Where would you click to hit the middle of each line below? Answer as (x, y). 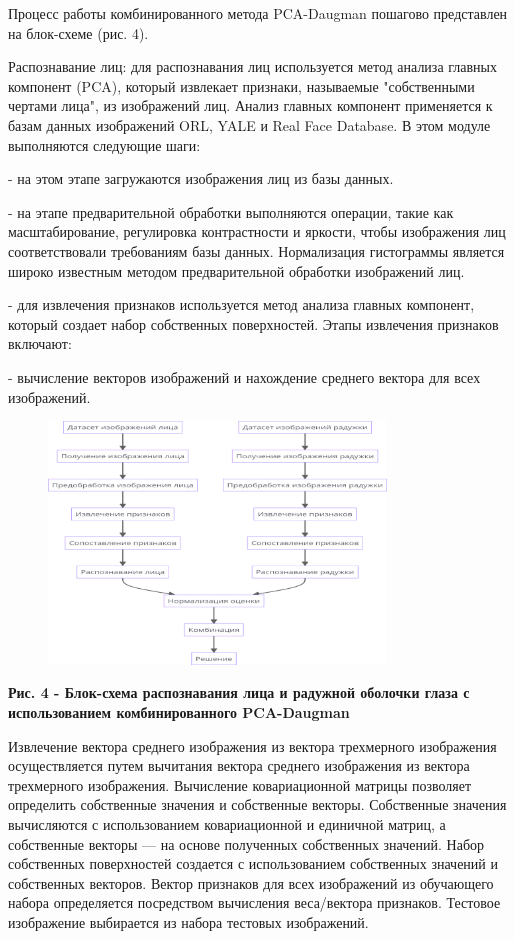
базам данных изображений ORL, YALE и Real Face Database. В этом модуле (249, 124)
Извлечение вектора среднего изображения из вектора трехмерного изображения (252, 745)
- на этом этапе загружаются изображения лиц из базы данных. (201, 178)
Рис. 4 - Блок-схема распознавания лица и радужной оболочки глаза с (239, 692)
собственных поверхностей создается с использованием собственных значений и (253, 863)
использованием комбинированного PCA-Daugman (179, 712)
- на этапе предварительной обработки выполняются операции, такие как (231, 211)
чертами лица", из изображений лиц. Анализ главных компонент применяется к (250, 105)
